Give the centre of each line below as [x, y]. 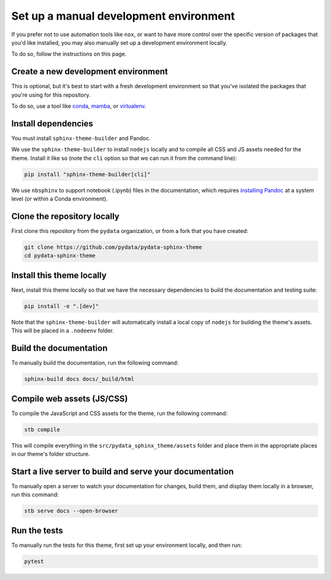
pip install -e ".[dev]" [62, 306]
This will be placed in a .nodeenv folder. [63, 330]
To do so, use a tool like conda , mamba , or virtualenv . [79, 106]
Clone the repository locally [65, 216]
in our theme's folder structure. [51, 454]
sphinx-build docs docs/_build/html [79, 379]
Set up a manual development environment [123, 16]
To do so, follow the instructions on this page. [69, 54]
